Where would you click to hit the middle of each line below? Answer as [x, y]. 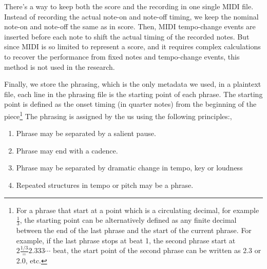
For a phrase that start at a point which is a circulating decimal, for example [138, 210]
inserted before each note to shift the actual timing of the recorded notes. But [127, 36]
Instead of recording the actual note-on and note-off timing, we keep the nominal [131, 16]
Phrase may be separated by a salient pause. [86, 133]
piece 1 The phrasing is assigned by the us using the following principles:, [118, 115]
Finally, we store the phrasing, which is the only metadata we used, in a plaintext [133, 84]
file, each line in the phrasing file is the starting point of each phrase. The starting [133, 94]
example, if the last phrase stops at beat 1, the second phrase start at [126, 240]
